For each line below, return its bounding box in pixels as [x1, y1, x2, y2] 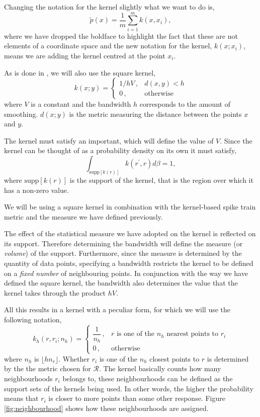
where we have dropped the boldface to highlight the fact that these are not [4, 30, 238, 41]
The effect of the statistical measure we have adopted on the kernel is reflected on [4, 228, 256, 239]
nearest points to [166, 330, 219, 338]
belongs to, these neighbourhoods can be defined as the [62, 373, 233, 383]
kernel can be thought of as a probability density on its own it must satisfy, [4, 145, 236, 156]
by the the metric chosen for [4, 363, 91, 374]
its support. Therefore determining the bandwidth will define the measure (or [4, 238, 243, 248]
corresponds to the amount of [139, 99, 230, 109]
